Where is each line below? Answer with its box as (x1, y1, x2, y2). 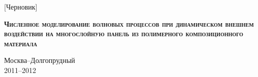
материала (4, 38, 37, 48)
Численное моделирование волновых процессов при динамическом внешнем (4, 18, 254, 29)
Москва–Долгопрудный (4, 55, 75, 65)
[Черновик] (4, 2, 38, 12)
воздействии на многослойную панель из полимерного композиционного (4, 28, 243, 39)
